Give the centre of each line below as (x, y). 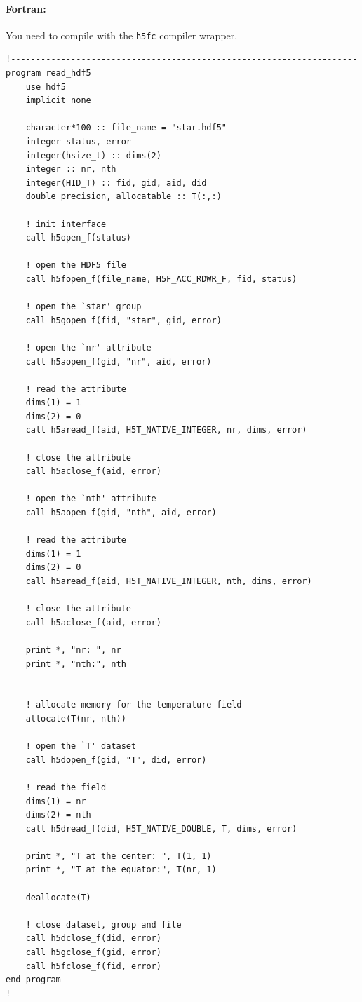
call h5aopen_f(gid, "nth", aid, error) (121, 513)
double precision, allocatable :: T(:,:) (123, 197)
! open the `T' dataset (81, 746)
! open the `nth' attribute (91, 499)
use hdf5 (46, 87)
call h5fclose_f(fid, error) (93, 966)
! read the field (66, 787)
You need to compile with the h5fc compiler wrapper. (122, 35)
